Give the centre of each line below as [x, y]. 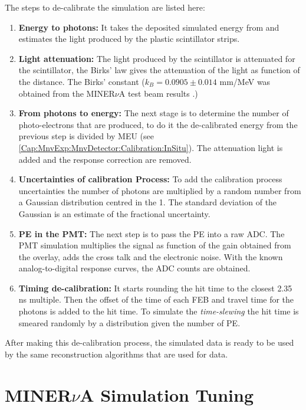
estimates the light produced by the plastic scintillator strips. [129, 39]
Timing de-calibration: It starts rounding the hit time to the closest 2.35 [155, 288]
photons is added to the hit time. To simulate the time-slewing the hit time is [159, 311]
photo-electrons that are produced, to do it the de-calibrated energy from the [158, 124]
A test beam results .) [158, 93]
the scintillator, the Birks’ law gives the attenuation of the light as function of [159, 70]
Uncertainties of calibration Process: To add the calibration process [150, 179]
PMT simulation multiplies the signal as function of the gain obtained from [155, 245]
